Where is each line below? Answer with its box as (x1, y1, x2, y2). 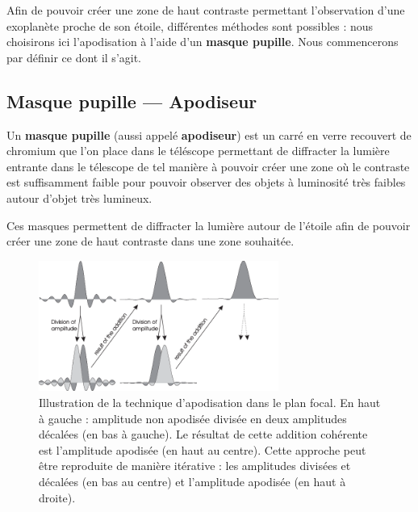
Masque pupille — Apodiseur (6, 88, 257, 113)
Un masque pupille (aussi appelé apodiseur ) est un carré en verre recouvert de (6, 126, 412, 143)
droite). (39, 489, 76, 506)
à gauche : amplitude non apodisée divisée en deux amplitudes (39, 409, 347, 426)
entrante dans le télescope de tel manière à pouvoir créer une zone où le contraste (6, 157, 410, 174)
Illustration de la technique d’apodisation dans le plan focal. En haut (39, 394, 381, 411)
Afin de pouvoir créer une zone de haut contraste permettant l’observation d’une (6, 2, 405, 18)
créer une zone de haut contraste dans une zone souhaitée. (6, 233, 295, 250)
